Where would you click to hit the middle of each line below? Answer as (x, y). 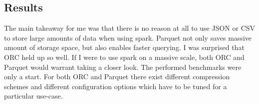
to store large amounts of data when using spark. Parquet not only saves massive (128, 37)
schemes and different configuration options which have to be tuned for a (116, 86)
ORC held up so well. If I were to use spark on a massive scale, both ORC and (124, 57)
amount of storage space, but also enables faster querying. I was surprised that (124, 47)
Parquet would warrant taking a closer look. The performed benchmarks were (123, 67)
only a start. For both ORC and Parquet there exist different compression (117, 77)
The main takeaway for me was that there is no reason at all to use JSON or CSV (130, 28)
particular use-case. (33, 96)
